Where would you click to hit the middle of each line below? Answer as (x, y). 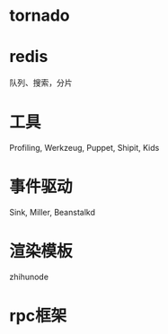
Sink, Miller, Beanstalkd (53, 212)
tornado (40, 16)
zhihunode (29, 277)
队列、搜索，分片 (41, 83)
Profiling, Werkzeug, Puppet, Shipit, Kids (84, 148)
